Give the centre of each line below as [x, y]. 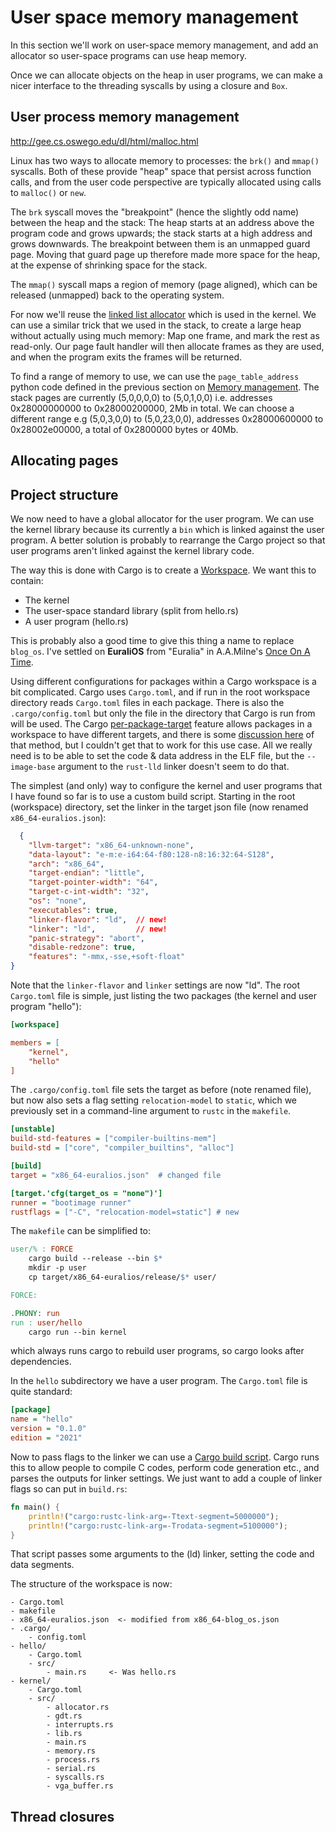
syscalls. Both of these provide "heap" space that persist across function [161, 171]
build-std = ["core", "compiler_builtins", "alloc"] [122, 1148]
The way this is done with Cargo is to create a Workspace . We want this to [163, 570]
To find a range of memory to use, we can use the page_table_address [155, 376]
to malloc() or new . [48, 192]
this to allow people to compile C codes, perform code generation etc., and [165, 1467]
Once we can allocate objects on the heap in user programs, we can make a [166, 75]
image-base [33, 767]
